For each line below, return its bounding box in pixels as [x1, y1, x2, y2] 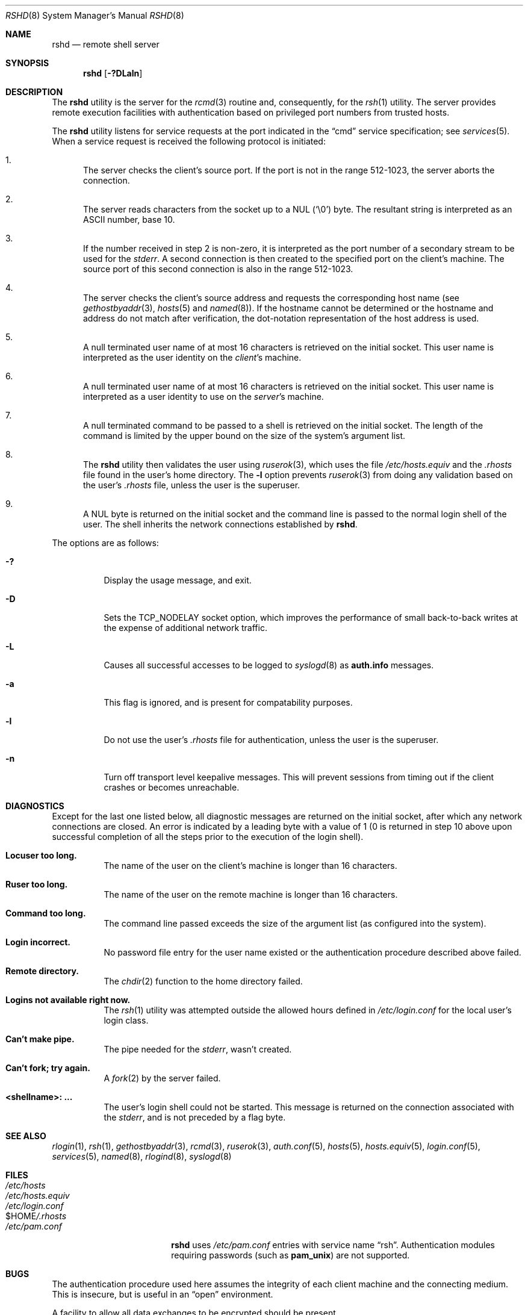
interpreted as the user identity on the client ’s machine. [83, 352, 302, 362]
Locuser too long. [5, 850, 77, 860]
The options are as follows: [52, 538, 159, 548]
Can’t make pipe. [5, 1034, 75, 1044]
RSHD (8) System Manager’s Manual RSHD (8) [5, 10, 184, 20]
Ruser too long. [5, 879, 68, 889]
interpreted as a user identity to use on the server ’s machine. [83, 391, 324, 402]
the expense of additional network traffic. [104, 623, 267, 633]
